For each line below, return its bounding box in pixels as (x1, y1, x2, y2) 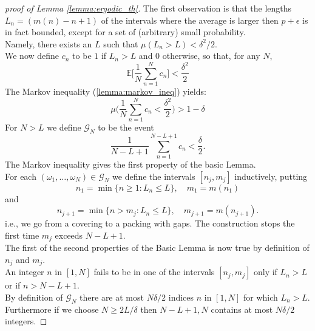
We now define (5, 49, 59, 62)
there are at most (80, 290, 144, 303)
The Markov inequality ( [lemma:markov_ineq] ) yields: (5, 85, 206, 98)
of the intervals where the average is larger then (101, 13, 279, 26)
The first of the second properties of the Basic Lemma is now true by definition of (5, 241, 310, 254)
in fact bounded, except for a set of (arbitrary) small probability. (5, 26, 246, 38)
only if (253, 265, 277, 278)
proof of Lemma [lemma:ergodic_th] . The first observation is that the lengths (5, 2, 292, 14)
